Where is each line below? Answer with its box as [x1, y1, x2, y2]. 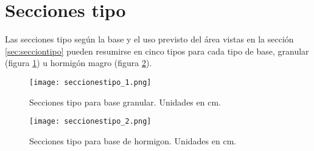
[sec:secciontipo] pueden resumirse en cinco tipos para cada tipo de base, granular [5, 44, 309, 57]
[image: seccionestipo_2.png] [29, 117, 152, 126]
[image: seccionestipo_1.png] [29, 78, 152, 87]
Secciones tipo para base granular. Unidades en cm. [29, 95, 221, 108]
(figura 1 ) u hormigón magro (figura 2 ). [5, 56, 152, 69]
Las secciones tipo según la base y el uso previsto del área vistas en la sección [5, 33, 294, 45]
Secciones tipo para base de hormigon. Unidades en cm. [29, 134, 237, 147]
